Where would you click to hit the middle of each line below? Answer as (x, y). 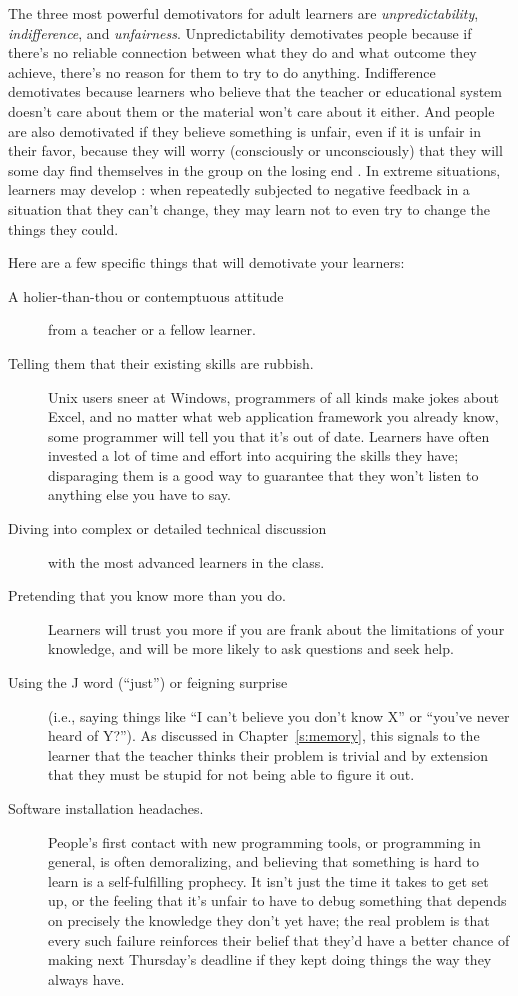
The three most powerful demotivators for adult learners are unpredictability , (243, 13)
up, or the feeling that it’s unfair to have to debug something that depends (277, 900)
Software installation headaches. (106, 808)
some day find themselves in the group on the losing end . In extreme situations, (254, 169)
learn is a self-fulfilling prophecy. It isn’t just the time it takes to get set (268, 880)
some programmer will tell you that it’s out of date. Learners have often (269, 435)
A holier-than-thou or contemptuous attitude (146, 295)
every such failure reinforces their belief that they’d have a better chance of (279, 939)
